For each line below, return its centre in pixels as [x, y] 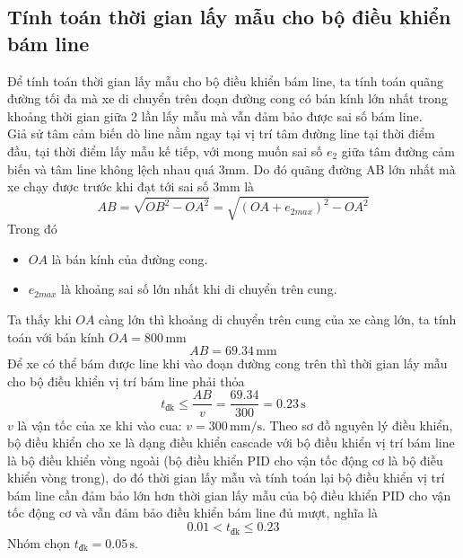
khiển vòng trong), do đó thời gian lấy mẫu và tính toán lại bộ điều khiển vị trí [226, 478]
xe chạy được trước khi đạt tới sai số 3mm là [131, 186]
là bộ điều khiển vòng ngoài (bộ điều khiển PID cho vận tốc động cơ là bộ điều [225, 460]
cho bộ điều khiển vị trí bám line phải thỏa [126, 381]
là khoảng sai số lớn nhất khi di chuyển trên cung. [199, 289]
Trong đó [32, 229]
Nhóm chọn [39, 542]
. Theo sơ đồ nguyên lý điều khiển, [357, 425]
